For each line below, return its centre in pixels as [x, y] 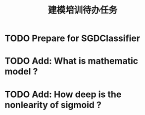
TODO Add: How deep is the [63, 94]
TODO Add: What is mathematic [72, 61]
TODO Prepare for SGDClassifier [72, 38]
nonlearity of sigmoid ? [53, 105]
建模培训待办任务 [82, 10]
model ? [21, 72]
